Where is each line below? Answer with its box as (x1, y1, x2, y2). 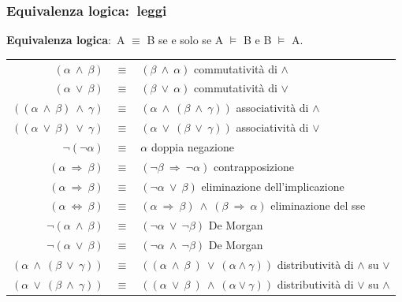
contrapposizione (213, 158, 294, 174)
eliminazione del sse (270, 197, 366, 214)
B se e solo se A (147, 32, 224, 48)
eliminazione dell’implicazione (201, 177, 344, 194)
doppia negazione (151, 138, 234, 155)
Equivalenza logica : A (6, 32, 125, 48)
